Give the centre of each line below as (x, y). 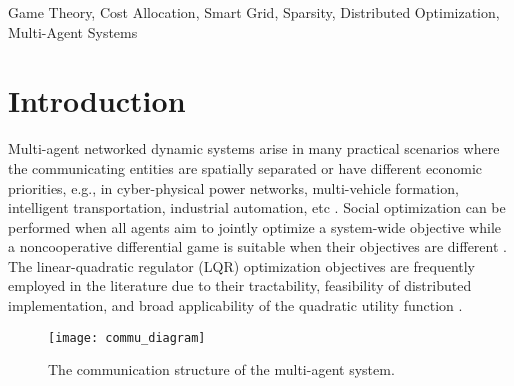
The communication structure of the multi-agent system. (221, 369)
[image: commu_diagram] (127, 337)
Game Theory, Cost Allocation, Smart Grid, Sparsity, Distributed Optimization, (254, 12)
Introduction (97, 100)
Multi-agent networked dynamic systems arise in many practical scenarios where (254, 148)
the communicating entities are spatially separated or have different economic (245, 167)
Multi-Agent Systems (73, 31)
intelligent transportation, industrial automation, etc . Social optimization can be (257, 207)
